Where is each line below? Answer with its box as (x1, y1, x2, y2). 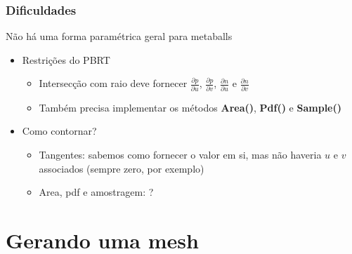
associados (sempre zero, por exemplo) (39, 161, 204, 175)
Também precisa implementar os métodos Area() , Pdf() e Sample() (39, 100, 341, 114)
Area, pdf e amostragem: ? (39, 185, 154, 199)
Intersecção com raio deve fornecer (39, 76, 188, 91)
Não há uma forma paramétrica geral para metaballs (6, 29, 233, 44)
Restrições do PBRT (22, 52, 110, 67)
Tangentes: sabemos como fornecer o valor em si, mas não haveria (39, 147, 322, 161)
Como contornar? (22, 123, 97, 138)
